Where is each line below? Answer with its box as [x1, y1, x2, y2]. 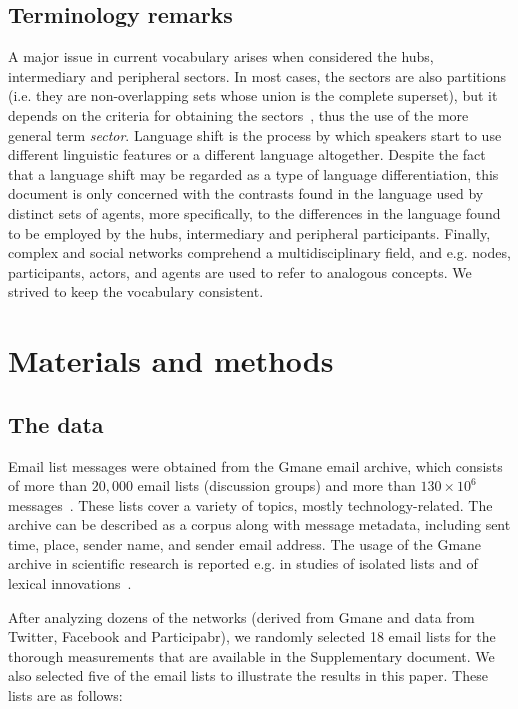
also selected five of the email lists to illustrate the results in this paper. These [8, 665, 488, 686]
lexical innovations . [8, 573, 132, 594]
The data [8, 408, 104, 439]
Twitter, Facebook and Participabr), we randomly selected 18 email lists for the [8, 626, 496, 647]
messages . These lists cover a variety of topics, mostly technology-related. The [8, 494, 493, 515]
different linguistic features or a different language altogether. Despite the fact [8, 144, 486, 165]
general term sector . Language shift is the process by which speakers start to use [8, 124, 502, 145]
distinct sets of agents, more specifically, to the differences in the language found [8, 202, 501, 223]
